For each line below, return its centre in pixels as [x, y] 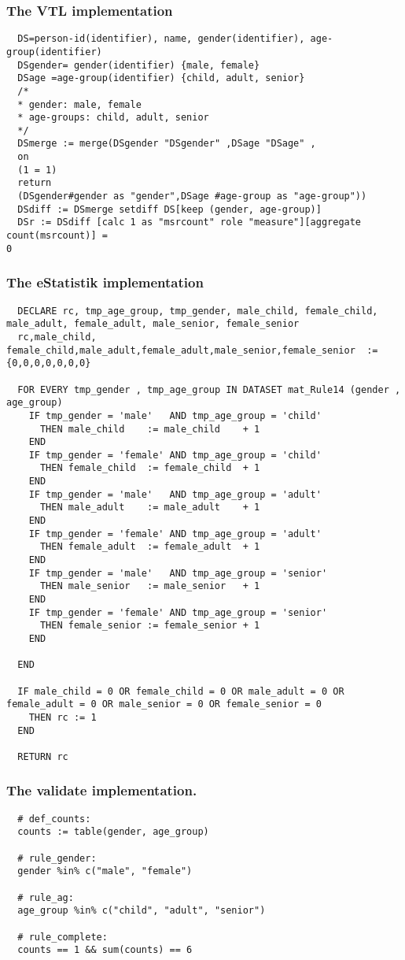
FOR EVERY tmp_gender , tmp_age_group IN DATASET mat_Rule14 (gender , [209, 389]
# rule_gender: [57, 858]
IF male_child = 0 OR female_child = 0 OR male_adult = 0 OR [181, 691]
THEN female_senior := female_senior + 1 [150, 626]
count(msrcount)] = [57, 236]
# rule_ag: [46, 897]
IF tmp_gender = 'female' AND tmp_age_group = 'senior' [178, 612]
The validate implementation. [102, 790]
